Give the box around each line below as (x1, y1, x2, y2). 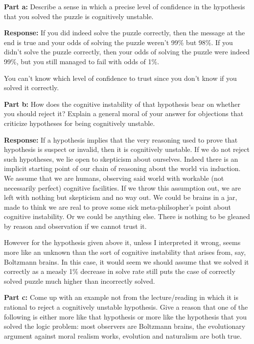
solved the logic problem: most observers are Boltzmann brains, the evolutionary (4, 321, 246, 331)
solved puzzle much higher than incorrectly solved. (4, 275, 155, 286)
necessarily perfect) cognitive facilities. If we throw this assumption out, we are (4, 182, 241, 193)
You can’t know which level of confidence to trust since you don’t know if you (4, 73, 237, 83)
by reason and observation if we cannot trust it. (4, 221, 147, 231)
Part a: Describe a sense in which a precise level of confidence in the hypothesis (4, 1, 245, 11)
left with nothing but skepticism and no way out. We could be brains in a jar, (4, 192, 237, 202)
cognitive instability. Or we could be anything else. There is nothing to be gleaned (4, 211, 250, 221)
